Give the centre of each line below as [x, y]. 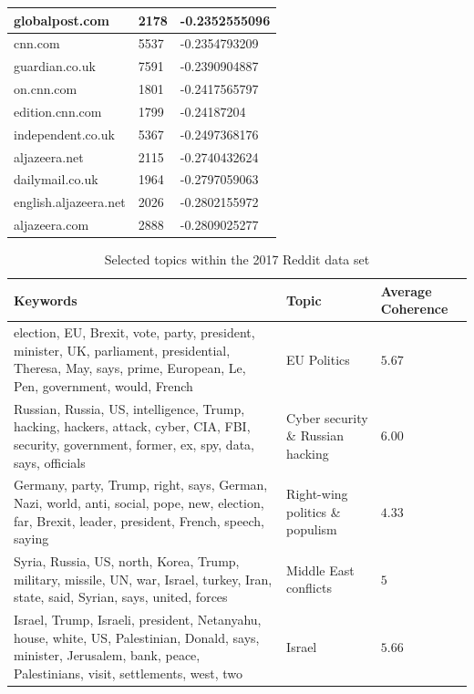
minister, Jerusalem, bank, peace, [107, 655]
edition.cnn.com [58, 111]
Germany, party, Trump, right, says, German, [141, 485]
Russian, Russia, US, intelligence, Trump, [129, 408]
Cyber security [327, 417]
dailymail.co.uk [56, 179]
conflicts [309, 588]
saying [31, 539]
